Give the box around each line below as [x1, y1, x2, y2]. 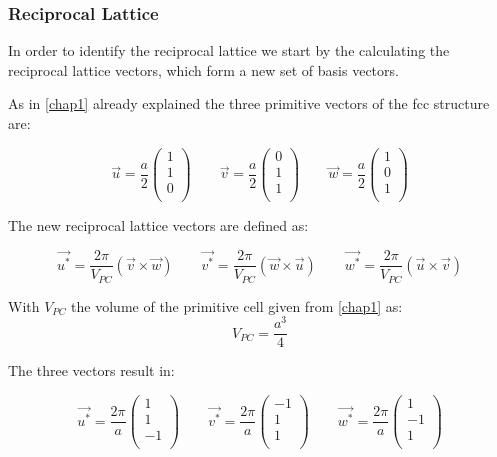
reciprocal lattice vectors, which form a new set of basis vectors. [8, 59, 399, 80]
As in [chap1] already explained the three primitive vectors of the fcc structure [8, 93, 490, 114]
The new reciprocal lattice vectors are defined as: [8, 214, 309, 235]
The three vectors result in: [8, 360, 175, 381]
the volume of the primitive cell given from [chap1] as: [71, 295, 403, 316]
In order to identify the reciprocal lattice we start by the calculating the [8, 40, 450, 61]
